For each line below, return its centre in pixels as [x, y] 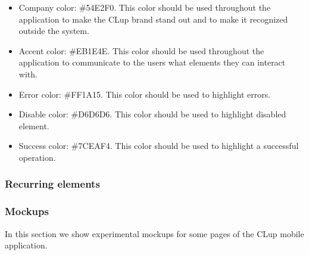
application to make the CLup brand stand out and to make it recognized [153, 19]
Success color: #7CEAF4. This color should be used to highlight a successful [159, 146]
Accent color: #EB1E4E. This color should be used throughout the [141, 50]
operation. [37, 157]
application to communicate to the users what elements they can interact [152, 62]
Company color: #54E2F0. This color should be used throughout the [145, 7]
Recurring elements [52, 184]
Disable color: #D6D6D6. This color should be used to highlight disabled [152, 114]
